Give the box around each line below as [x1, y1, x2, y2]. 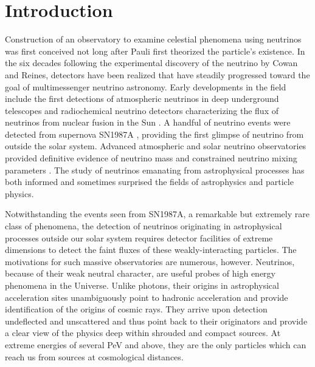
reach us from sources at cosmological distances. [5, 350, 184, 363]
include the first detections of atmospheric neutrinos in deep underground [5, 92, 279, 105]
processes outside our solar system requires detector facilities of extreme [5, 231, 273, 244]
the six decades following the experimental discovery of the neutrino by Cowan [5, 56, 298, 69]
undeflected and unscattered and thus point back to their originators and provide [5, 314, 308, 327]
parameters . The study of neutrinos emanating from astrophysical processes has [5, 163, 305, 176]
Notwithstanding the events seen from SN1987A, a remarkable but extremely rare [5, 207, 310, 220]
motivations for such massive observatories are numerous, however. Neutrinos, [5, 255, 295, 268]
